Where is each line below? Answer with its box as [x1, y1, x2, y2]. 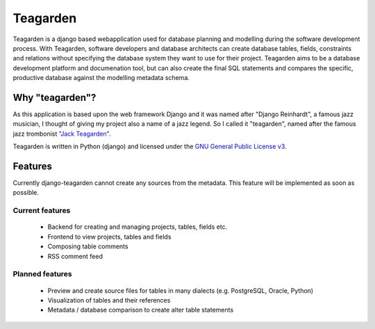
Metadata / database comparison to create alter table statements [47, 306, 234, 314]
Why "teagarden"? [12, 91, 97, 104]
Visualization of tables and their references [47, 296, 171, 304]
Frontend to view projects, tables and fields [47, 232, 172, 241]
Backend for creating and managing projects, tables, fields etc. [47, 223, 228, 231]
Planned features [12, 269, 72, 279]
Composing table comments [47, 242, 128, 250]
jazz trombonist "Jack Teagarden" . [12, 129, 111, 138]
